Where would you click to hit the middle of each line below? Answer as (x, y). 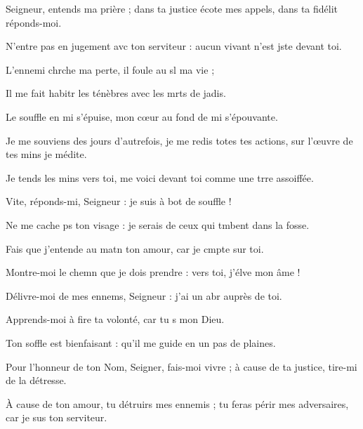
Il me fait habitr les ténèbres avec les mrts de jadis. (116, 93)
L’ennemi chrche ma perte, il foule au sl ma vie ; (110, 69)
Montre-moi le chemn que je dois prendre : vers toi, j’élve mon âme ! (153, 272)
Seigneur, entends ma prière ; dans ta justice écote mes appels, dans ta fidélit (172, 8)
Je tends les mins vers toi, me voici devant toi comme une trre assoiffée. (160, 177)
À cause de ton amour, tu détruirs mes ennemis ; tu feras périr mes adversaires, (177, 403)
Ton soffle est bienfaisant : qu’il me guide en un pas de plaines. (141, 342)
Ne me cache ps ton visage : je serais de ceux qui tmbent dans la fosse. (158, 224)
